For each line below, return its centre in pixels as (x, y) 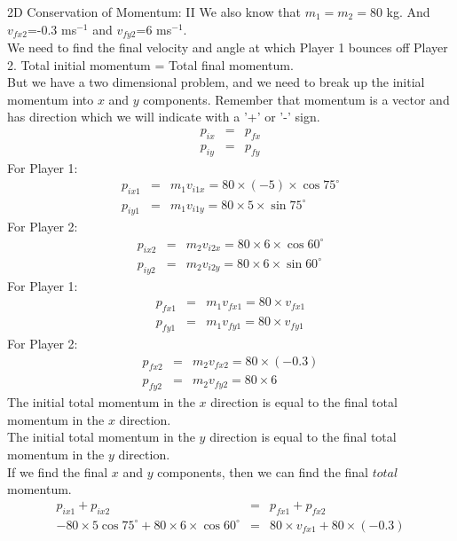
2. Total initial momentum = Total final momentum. (150, 64)
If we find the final (58, 471)
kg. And (408, 12)
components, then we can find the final (263, 471)
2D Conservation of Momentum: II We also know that (154, 12)
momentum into (51, 99)
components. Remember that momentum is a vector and (296, 99)
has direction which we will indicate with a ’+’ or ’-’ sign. (164, 117)
